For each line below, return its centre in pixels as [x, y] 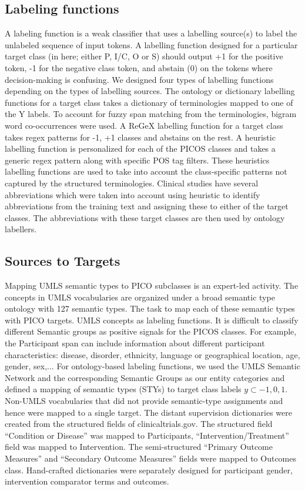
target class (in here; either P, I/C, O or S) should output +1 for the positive [144, 56]
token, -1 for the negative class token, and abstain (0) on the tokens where [139, 67]
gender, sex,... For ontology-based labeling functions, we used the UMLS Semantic [152, 366]
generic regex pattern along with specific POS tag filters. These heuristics [137, 160]
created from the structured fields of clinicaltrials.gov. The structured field [139, 424]
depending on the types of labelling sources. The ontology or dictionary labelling [150, 91]
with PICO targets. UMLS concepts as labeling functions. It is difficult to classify [152, 320]
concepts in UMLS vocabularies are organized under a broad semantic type [140, 297]
